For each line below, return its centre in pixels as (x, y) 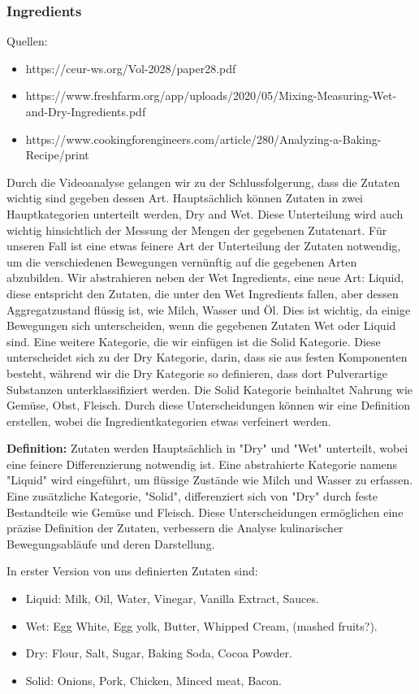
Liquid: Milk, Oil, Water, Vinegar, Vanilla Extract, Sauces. (172, 599)
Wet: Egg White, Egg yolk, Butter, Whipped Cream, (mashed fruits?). (201, 625)
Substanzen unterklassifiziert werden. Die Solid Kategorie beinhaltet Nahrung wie (209, 389)
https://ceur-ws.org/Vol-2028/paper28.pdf (131, 68)
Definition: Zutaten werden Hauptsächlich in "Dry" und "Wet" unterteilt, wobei (207, 448)
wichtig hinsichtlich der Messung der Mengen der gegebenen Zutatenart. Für (197, 230)
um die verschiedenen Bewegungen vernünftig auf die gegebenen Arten (182, 261)
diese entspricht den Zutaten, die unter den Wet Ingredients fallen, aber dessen (203, 293)
